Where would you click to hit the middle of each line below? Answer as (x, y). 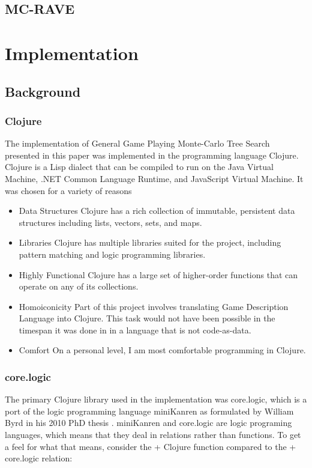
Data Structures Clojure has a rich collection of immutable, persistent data (157, 211)
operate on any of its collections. (79, 286)
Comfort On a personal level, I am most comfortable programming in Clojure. (162, 350)
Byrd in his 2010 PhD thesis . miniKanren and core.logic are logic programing (148, 423)
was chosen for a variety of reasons (68, 190)
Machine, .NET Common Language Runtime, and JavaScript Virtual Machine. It (154, 178)
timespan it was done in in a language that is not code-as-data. (135, 330)
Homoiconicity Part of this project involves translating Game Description (154, 306)
